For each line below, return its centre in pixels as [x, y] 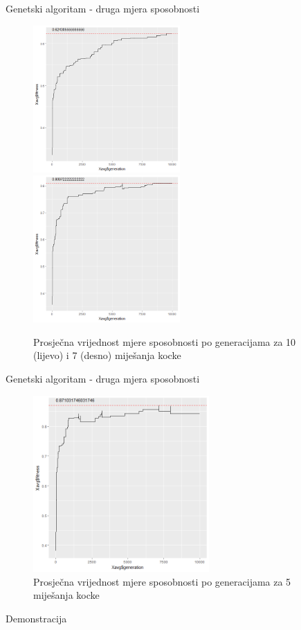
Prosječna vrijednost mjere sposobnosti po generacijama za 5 [162, 581]
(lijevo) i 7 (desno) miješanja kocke [107, 355]
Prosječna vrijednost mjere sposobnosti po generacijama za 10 [165, 341]
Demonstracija [36, 618]
